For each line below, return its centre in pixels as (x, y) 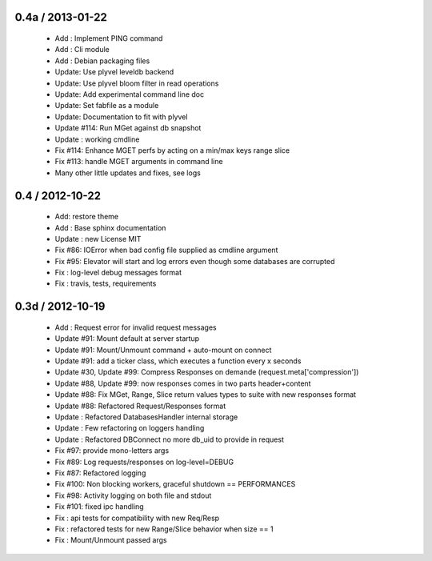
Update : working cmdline (97, 139)
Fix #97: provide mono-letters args (112, 451)
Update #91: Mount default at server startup (127, 339)
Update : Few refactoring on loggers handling (130, 428)
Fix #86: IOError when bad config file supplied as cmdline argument (166, 250)
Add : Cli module (82, 50)
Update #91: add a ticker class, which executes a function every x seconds (178, 361)
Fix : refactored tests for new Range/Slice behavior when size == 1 (164, 529)
